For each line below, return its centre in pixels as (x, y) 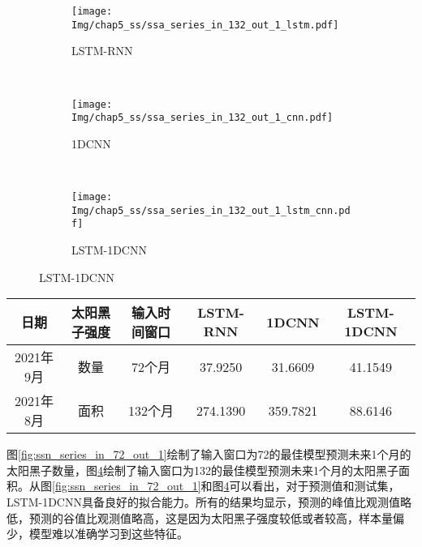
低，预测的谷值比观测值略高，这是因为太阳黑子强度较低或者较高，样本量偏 (205, 517)
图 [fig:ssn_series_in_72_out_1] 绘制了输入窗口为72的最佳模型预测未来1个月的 (209, 454)
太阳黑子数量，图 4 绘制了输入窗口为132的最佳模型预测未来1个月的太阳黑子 (202, 470)
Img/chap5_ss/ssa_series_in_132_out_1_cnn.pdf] (202, 118)
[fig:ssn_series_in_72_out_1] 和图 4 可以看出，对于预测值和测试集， (226, 486)
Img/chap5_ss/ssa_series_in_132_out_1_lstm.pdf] (205, 25)
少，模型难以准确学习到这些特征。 (97, 534)
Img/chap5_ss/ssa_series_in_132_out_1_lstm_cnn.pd (211, 210)
